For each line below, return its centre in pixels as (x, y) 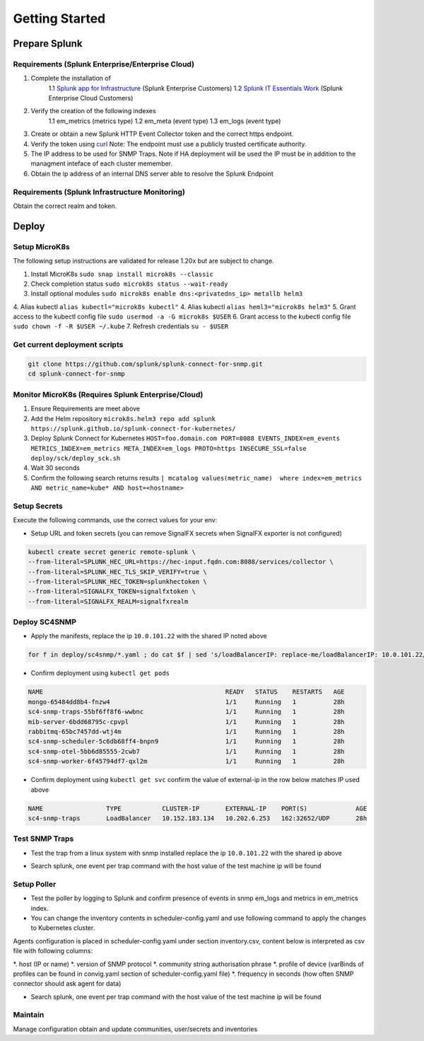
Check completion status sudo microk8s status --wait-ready (129, 284)
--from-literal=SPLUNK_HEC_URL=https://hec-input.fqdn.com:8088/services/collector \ (181, 562)
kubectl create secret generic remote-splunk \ (112, 552)
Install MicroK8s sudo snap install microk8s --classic (122, 274)
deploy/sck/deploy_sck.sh (76, 459)
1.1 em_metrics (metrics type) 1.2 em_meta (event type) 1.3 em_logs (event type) (165, 121)
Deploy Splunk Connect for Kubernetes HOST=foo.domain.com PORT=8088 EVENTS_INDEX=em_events (185, 438)
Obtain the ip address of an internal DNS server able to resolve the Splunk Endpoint (152, 173)
